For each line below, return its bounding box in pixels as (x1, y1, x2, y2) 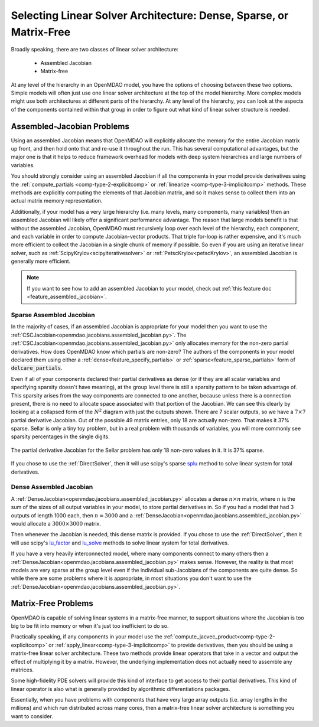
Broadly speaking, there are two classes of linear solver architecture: (11, 46, 178, 53)
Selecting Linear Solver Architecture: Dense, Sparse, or (11, 9, 289, 22)
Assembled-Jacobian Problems (11, 121, 129, 131)
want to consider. (11, 712, 53, 720)
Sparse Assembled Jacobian (11, 311, 95, 319)
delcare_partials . (11, 364, 63, 371)
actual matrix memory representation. (11, 197, 103, 204)
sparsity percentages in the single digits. (11, 433, 110, 440)
